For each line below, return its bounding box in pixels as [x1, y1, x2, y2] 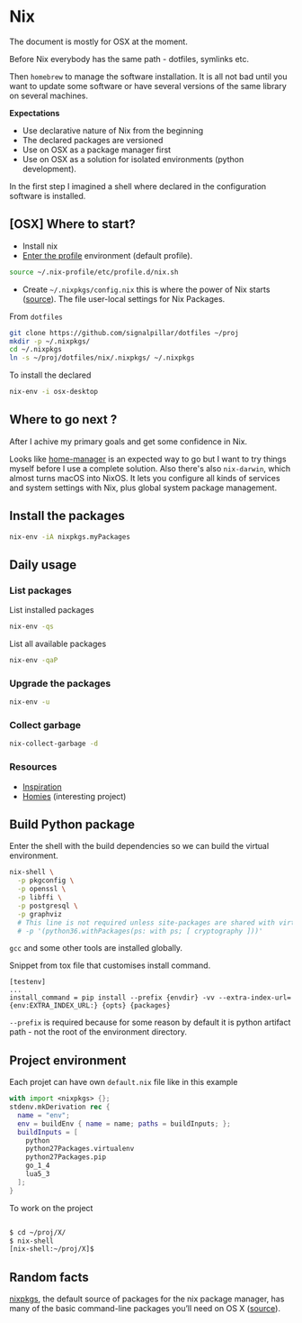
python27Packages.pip [25, 1153, 106, 1162]
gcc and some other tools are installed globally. [9, 943, 182, 953]
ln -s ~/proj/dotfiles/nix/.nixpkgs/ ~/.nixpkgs [9, 353, 195, 362]
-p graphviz [17, 909, 63, 918]
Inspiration [22, 781, 62, 792]
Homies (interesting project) [22, 790, 127, 801]
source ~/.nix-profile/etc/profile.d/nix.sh [9, 268, 179, 277]
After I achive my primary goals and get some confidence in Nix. [9, 435, 248, 447]
